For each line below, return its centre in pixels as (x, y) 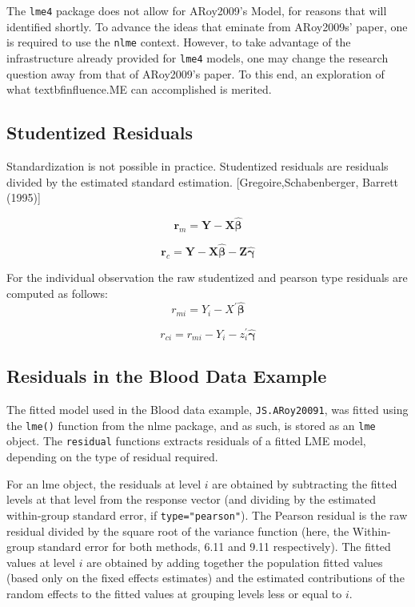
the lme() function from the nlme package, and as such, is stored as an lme (191, 425)
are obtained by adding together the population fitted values (235, 562)
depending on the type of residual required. (112, 457)
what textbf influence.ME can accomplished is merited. (139, 89)
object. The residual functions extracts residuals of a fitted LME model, (186, 441)
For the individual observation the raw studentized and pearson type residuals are (207, 277)
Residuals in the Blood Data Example (167, 376)
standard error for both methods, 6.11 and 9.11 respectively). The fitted (214, 547)
